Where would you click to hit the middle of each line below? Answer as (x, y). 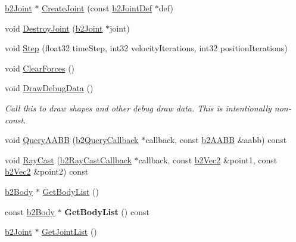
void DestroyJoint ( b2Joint (54, 28)
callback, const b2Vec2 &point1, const (208, 159)
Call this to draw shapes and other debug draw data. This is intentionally (138, 108)
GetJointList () (69, 232)
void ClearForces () (40, 68)
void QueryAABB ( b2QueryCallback (72, 140)
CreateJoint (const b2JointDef (97, 8)
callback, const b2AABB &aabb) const (216, 140)
